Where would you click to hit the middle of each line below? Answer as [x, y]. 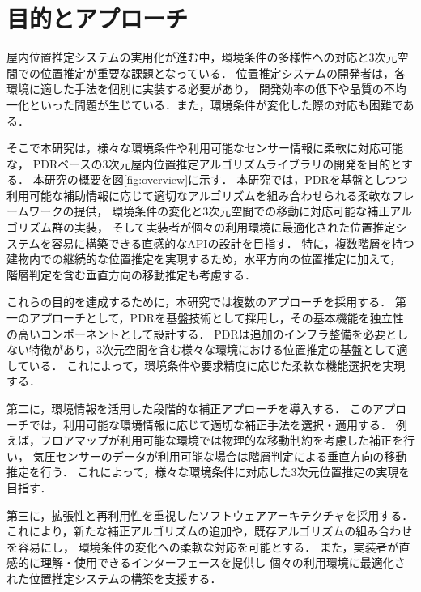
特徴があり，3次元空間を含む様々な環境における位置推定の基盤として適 [218, 349]
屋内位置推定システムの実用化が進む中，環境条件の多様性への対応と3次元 [202, 57]
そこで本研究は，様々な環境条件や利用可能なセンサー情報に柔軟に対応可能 [205, 148]
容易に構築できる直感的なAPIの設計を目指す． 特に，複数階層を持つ [233, 243]
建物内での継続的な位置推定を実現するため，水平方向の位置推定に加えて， [204, 259]
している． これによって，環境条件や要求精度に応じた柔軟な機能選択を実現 [206, 365]
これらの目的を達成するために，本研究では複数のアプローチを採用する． [199, 302]
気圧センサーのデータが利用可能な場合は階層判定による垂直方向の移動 [220, 456]
